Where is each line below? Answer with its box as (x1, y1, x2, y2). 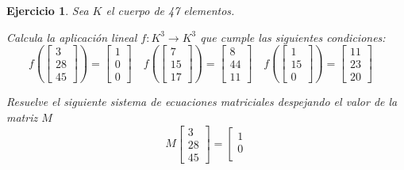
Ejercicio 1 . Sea (6, 2, 89, 18)
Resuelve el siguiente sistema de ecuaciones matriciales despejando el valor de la (6, 93, 398, 110)
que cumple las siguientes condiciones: (200, 28, 386, 45)
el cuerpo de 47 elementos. (106, 2, 235, 18)
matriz (6, 108, 38, 125)
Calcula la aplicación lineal (6, 28, 137, 45)
